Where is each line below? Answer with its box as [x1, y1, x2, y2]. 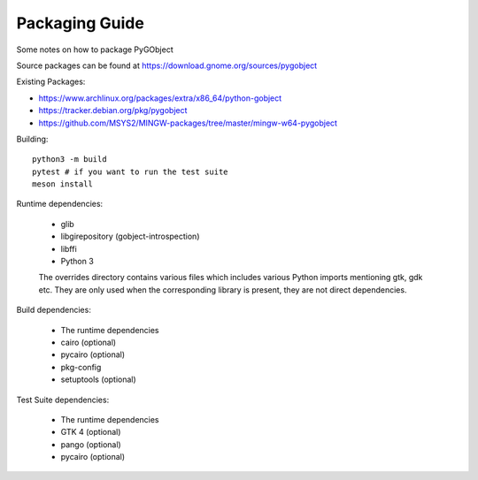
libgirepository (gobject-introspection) [60, 231, 200, 242]
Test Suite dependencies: [16, 394, 110, 405]
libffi [60, 243, 77, 254]
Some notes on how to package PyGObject [16, 44, 173, 55]
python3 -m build [32, 155, 107, 164]
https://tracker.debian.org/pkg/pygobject [38, 105, 188, 116]
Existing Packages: [16, 76, 86, 88]
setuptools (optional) [60, 374, 136, 385]
